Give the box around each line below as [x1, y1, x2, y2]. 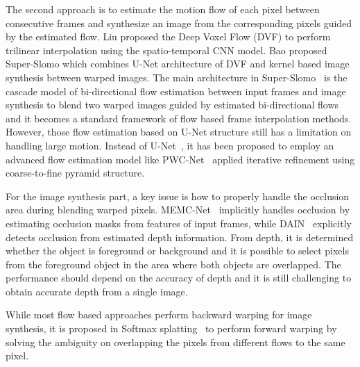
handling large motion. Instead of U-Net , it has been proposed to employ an [6, 138, 334, 152]
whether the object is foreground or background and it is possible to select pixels [6, 243, 349, 258]
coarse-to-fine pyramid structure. [6, 165, 145, 180]
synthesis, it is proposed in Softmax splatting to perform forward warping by [6, 321, 337, 336]
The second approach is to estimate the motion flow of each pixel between [6, 2, 320, 16]
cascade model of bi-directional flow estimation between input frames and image [6, 83, 346, 98]
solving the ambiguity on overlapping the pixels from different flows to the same [6, 334, 345, 349]
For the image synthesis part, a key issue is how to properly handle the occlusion [6, 188, 350, 203]
